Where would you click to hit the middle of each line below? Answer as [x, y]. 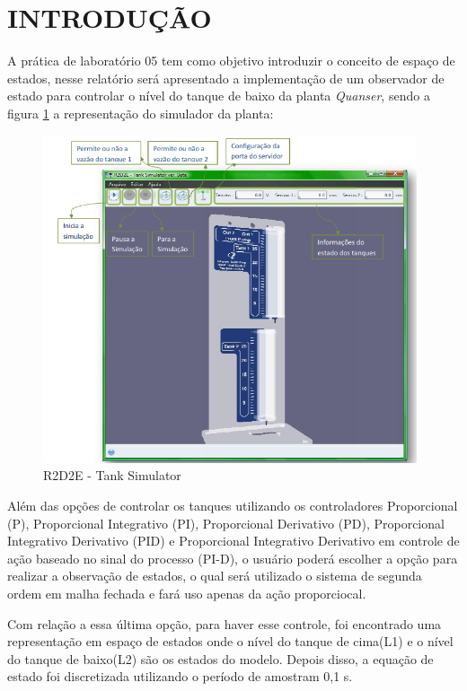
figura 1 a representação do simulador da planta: [141, 113]
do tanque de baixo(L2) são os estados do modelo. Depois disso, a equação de [220, 658]
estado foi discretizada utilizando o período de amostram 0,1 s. [180, 676]
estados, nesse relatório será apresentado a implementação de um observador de [226, 78]
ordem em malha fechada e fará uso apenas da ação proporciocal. [187, 593]
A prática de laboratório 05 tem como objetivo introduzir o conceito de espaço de [231, 61]
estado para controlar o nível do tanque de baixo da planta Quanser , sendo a [219, 96]
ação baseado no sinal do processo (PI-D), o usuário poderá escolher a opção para [233, 558]
